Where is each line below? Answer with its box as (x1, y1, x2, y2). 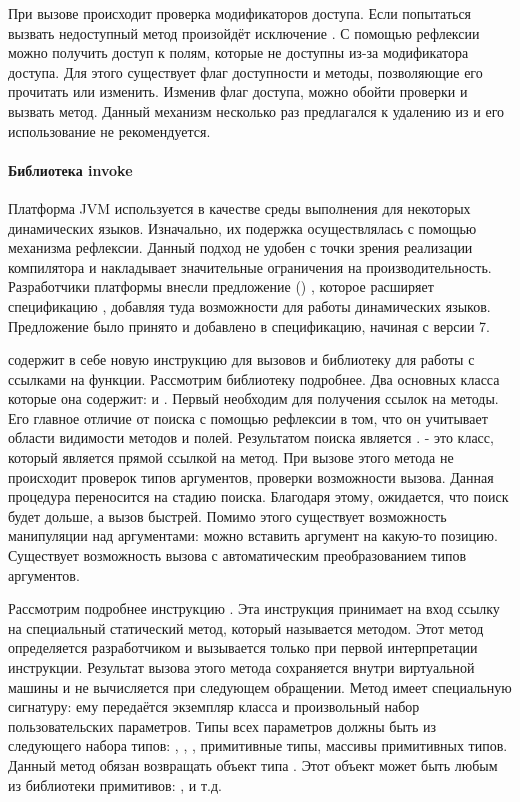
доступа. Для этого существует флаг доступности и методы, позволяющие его (8, 61, 483, 82)
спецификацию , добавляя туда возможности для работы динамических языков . (8, 295, 491, 316)
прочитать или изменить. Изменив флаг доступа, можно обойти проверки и (8, 81, 468, 102)
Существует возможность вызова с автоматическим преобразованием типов (8, 545, 467, 566)
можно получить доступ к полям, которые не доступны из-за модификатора (8, 42, 469, 63)
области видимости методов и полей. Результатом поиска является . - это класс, (8, 427, 494, 448)
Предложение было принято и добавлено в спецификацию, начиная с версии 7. (8, 315, 490, 336)
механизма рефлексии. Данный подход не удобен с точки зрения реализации (8, 237, 473, 258)
